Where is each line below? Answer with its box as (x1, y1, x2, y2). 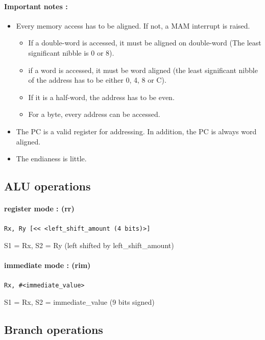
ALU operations (4, 178, 91, 194)
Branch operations (4, 322, 103, 337)
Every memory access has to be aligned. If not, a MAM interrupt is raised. (16, 20, 250, 31)
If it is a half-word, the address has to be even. (28, 91, 175, 102)
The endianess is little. (16, 153, 87, 164)
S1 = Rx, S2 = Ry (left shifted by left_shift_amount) (4, 239, 174, 250)
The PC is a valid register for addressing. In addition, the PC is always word (16, 126, 257, 136)
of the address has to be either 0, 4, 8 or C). (28, 75, 166, 85)
